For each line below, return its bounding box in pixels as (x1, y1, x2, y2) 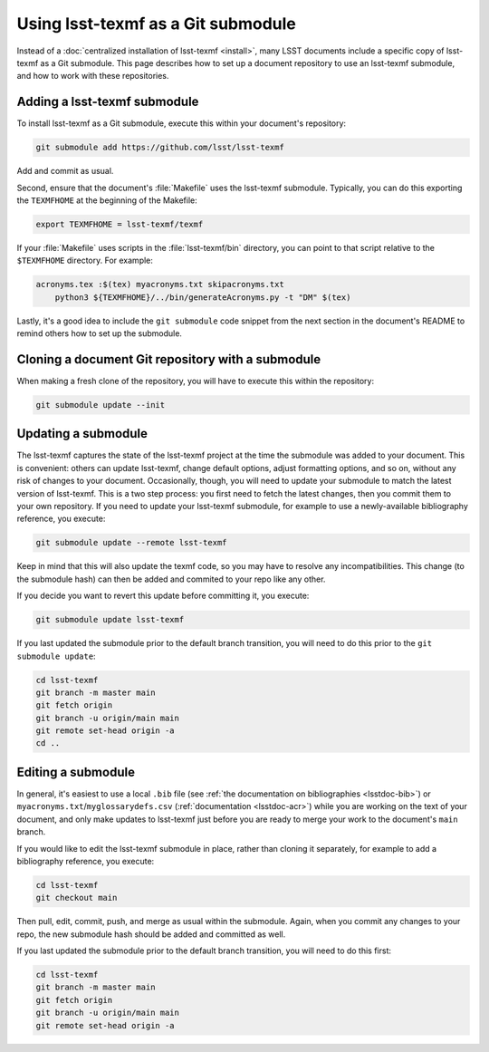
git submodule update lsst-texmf (35, 614, 185, 625)
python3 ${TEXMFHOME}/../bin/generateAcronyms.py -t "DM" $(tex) (54, 292, 351, 303)
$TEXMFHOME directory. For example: (16, 255, 154, 266)
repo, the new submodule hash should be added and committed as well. (16, 929, 286, 940)
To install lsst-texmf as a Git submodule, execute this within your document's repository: (16, 118, 347, 129)
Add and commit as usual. (16, 166, 114, 177)
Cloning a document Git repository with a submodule (16, 352, 321, 367)
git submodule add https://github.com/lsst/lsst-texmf (35, 142, 284, 153)
